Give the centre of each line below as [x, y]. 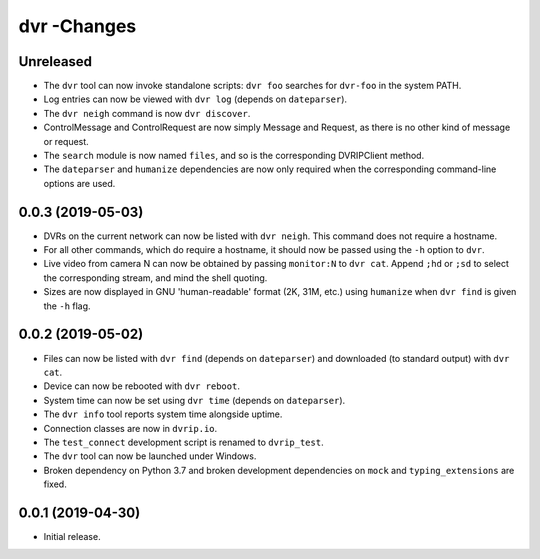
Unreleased [55, 61]
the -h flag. [67, 306]
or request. [66, 141]
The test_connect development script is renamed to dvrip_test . [183, 442]
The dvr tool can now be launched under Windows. [150, 456]
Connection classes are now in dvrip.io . [130, 428]
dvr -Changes [77, 26]
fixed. [55, 484]
